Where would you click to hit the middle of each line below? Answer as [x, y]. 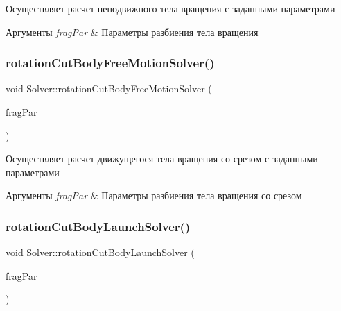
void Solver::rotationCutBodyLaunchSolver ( [100, 252]
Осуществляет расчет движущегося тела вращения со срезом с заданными [162, 159]
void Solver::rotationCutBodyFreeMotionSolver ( [109, 89]
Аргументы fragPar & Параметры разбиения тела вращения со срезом [154, 195]
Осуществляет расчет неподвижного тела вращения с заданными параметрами [170, 8]
